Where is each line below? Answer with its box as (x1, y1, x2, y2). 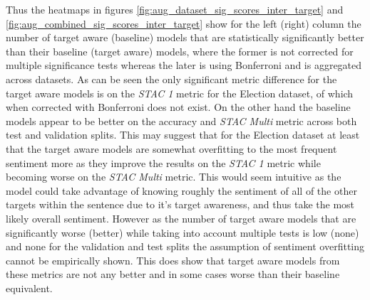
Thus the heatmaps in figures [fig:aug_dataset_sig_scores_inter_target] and (6, 2, 344, 16)
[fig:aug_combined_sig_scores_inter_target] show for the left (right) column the (6, 16, 361, 31)
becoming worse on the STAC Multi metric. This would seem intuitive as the (6, 169, 341, 184)
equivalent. (6, 280, 53, 295)
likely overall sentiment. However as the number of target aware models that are (6, 210, 356, 225)
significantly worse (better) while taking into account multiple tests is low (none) (6, 225, 359, 240)
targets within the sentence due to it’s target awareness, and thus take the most (6, 197, 355, 212)
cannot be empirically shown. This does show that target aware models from (6, 252, 340, 267)
